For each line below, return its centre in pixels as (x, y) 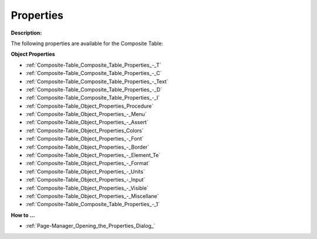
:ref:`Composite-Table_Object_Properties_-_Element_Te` (93, 155)
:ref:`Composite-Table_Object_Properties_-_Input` (85, 180)
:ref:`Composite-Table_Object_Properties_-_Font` (85, 139)
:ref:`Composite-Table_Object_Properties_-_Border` (87, 147)
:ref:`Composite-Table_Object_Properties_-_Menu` (86, 114)
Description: (26, 33)
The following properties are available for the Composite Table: (87, 43)
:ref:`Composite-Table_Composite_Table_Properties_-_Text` (97, 81)
